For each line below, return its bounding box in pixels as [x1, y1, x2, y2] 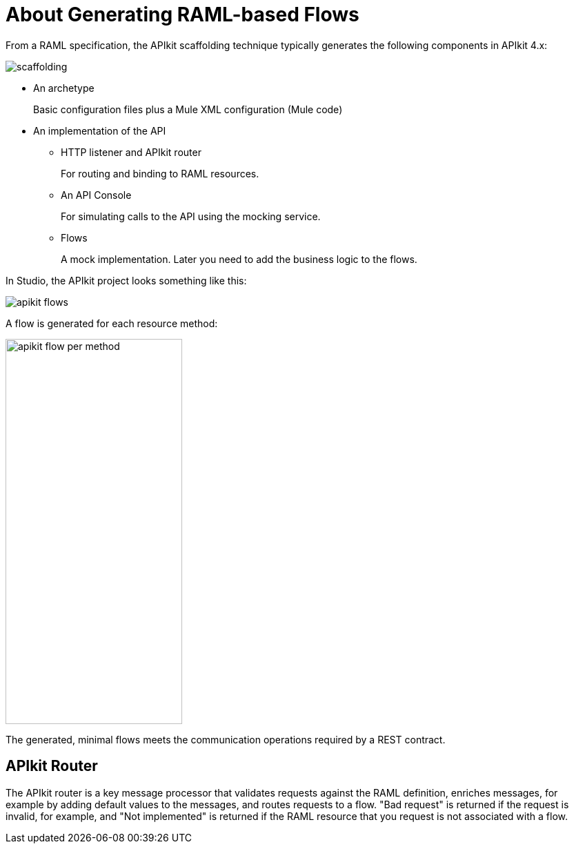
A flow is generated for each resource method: [6, 317, 218, 329]
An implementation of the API [33, 124, 166, 137]
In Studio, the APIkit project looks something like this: [6, 274, 247, 286]
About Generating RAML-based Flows [6, 3, 359, 26]
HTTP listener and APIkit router [61, 146, 201, 158]
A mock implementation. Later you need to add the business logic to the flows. [61, 253, 417, 265]
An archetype [33, 81, 95, 94]
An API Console [61, 188, 132, 201]
